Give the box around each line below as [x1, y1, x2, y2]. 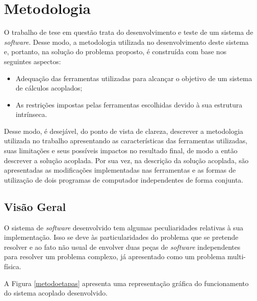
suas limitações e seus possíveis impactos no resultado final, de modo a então [4, 145, 238, 156]
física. [4, 261, 21, 272]
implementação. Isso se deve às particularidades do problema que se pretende [4, 232, 239, 242]
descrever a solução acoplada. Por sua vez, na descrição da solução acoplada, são [4, 155, 249, 165]
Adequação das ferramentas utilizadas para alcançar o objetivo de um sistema [15, 73, 252, 83]
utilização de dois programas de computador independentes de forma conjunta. [4, 174, 244, 185]
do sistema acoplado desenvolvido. [4, 288, 108, 298]
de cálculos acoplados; [15, 83, 82, 93]
